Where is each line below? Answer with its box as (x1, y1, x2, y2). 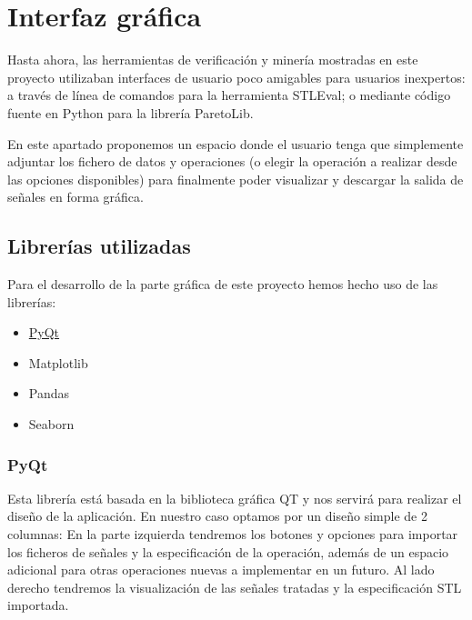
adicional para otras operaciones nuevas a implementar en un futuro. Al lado (7, 560, 435, 579)
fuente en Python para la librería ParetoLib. (7, 103, 254, 122)
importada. (7, 595, 69, 615)
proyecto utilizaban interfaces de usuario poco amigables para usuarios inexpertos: (7, 67, 466, 86)
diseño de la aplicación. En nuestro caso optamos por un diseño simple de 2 (7, 506, 427, 525)
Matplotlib (28, 353, 88, 372)
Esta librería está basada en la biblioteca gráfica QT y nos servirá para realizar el (7, 488, 462, 507)
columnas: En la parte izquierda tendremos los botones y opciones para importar (7, 525, 458, 544)
